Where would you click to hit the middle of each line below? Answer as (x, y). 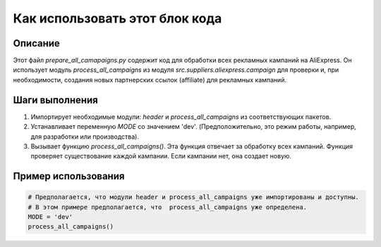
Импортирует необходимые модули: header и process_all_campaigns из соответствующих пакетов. (181, 117)
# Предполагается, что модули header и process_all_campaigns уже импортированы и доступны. (193, 197)
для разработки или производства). (85, 137)
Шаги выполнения (55, 100)
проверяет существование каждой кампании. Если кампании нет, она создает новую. (161, 156)
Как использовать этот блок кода (117, 18)
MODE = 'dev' (50, 217)
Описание (36, 43)
